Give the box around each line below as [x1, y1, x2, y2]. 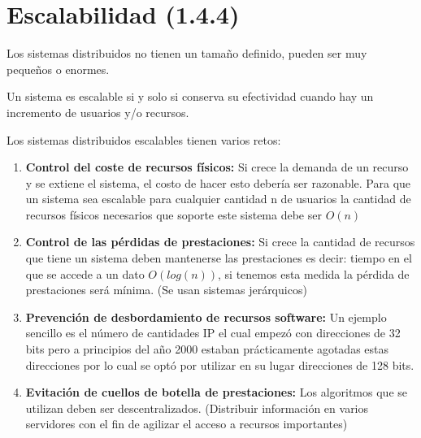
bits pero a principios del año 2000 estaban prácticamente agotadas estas [25, 340, 389, 358]
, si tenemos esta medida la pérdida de [218, 265, 410, 282]
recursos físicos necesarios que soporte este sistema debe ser [25, 206, 322, 223]
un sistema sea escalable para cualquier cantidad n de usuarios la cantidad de [25, 190, 411, 207]
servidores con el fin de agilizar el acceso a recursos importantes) [25, 415, 348, 432]
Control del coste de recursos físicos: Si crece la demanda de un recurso [25, 158, 409, 176]
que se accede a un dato [25, 265, 145, 282]
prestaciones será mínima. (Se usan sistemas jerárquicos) [25, 281, 307, 298]
